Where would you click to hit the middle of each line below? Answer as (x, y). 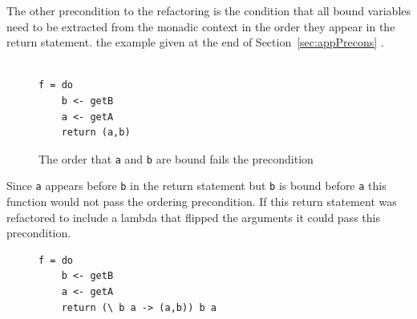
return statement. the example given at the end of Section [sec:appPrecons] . (195, 42)
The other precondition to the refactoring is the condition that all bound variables (209, 10)
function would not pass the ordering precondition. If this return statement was (202, 202)
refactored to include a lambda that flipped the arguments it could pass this (193, 217)
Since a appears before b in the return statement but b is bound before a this (196, 186)
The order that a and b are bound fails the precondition (176, 158)
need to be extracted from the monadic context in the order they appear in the (201, 26)
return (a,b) (96, 133)
